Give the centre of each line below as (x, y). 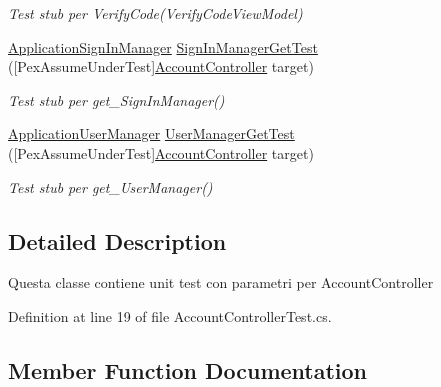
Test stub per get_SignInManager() (116, 99)
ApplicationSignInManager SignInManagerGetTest (163, 46)
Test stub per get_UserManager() (110, 186)
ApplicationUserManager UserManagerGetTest (151, 133)
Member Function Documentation (188, 369)
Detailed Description (117, 240)
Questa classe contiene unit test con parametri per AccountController (221, 282)
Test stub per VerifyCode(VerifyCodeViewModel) (155, 13)
